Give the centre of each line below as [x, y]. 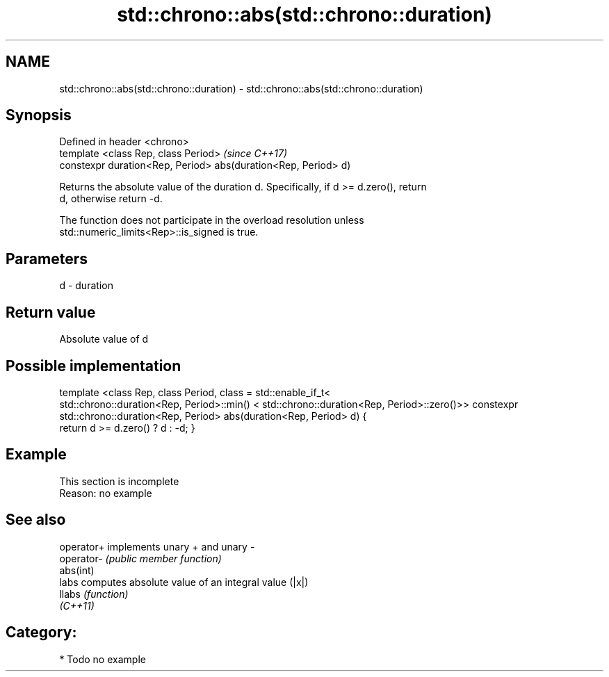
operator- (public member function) [140, 558]
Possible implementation [94, 366]
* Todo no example [103, 659]
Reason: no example [106, 493]
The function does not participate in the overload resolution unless [212, 220]
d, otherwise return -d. [111, 199]
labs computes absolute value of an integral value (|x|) [184, 582]
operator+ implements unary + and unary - [157, 546]
